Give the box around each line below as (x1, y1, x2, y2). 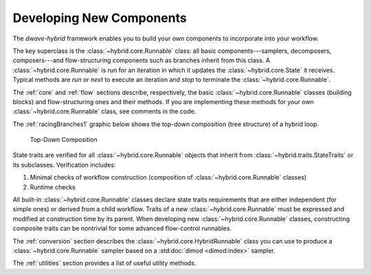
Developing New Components (12, 10, 187, 25)
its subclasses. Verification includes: (12, 160, 116, 169)
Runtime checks (30, 182, 76, 191)
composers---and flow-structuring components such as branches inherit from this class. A (12, 56, 271, 64)
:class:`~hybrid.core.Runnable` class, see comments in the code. (12, 107, 196, 116)
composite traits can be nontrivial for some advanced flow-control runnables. (12, 224, 232, 232)
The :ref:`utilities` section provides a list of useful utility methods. (12, 259, 196, 267)
